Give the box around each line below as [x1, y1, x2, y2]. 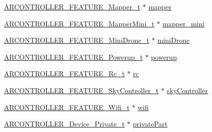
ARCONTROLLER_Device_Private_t [4, 119, 125, 129]
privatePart [133, 119, 168, 129]
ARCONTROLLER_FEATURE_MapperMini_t [4, 18, 155, 28]
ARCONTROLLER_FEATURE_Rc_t [4, 68, 125, 79]
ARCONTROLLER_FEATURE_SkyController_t [4, 85, 159, 95]
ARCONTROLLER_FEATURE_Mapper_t [4, 1, 141, 11]
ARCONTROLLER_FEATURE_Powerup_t [4, 51, 143, 62]
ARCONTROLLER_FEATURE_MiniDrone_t [4, 35, 150, 45]
